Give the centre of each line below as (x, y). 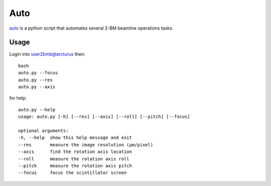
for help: (18, 98)
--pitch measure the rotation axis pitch (75, 166)
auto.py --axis (37, 87)
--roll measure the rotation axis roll (74, 159)
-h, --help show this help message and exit (75, 138)
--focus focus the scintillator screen (73, 173)
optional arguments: (43, 131)
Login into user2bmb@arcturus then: (47, 54)
